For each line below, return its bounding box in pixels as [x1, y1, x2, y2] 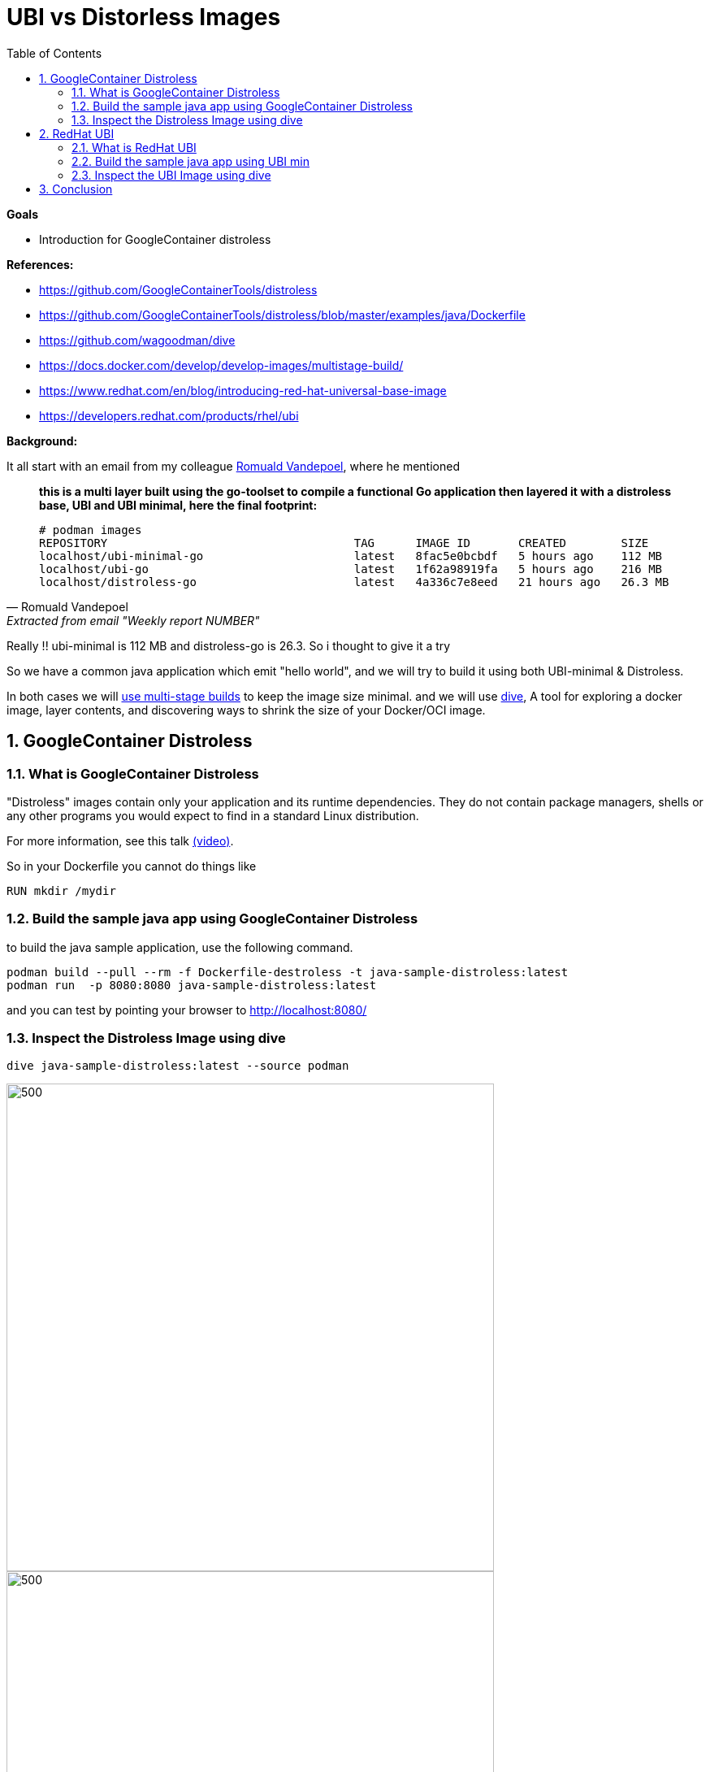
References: [6, 257, 74, 271]
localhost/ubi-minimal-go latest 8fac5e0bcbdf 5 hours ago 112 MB [39, 549, 663, 562]
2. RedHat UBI [39, 126, 115, 141]
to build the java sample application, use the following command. [6, 940, 353, 954]
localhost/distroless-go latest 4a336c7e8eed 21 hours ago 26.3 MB [39, 575, 669, 588]
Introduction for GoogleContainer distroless [39, 232, 271, 246]
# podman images [39, 523, 142, 536]
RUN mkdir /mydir [6, 884, 116, 897]
